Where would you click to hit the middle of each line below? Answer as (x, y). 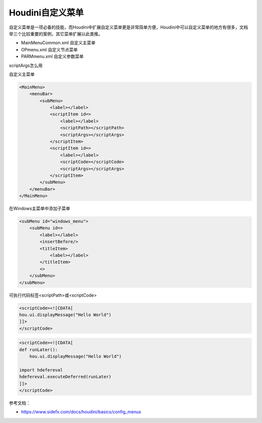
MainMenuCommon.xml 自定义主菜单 (58, 43)
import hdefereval (41, 370)
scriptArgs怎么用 (26, 65)
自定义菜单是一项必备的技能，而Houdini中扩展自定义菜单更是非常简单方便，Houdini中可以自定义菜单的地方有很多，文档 (129, 27)
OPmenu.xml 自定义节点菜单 (49, 50)
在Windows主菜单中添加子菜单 (40, 208)
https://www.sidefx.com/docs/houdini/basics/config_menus (81, 412)
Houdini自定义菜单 (46, 13)
